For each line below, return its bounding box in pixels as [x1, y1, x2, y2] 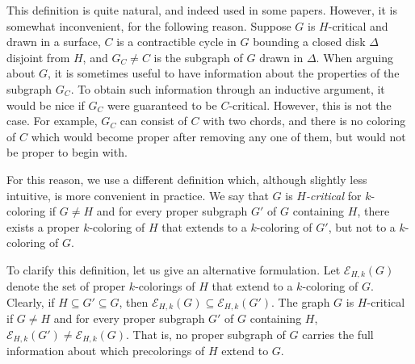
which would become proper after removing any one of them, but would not [31, 128, 406, 144]
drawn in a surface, [6, 33, 101, 50]
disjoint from [6, 48, 70, 65]
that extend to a [212, 278, 293, 295]
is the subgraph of [153, 48, 243, 65]
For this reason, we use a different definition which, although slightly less [6, 170, 367, 187]
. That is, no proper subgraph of [126, 326, 286, 342]
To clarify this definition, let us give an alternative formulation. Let [6, 261, 341, 278]
